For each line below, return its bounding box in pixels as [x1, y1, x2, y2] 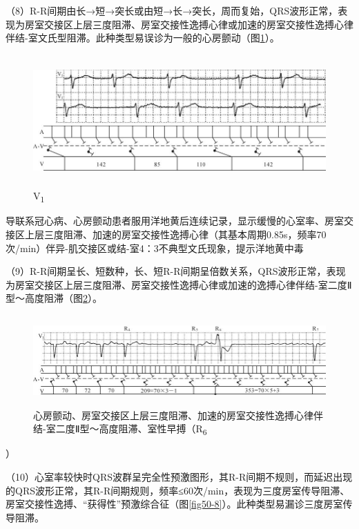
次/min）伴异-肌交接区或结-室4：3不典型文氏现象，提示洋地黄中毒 [6, 240, 304, 255]
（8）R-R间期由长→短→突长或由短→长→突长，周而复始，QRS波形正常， [6, 3, 338, 17]
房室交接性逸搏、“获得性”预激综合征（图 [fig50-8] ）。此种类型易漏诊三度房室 [6, 497, 343, 511]
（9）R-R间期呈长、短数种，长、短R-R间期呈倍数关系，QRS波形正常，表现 [6, 264, 346, 278]
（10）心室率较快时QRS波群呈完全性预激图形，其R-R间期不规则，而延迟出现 [6, 469, 353, 483]
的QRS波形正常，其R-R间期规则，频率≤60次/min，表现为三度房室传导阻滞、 [6, 483, 350, 497]
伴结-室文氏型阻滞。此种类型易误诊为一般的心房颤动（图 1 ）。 [6, 30, 280, 45]
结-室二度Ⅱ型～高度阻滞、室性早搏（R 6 [33, 421, 207, 438]
